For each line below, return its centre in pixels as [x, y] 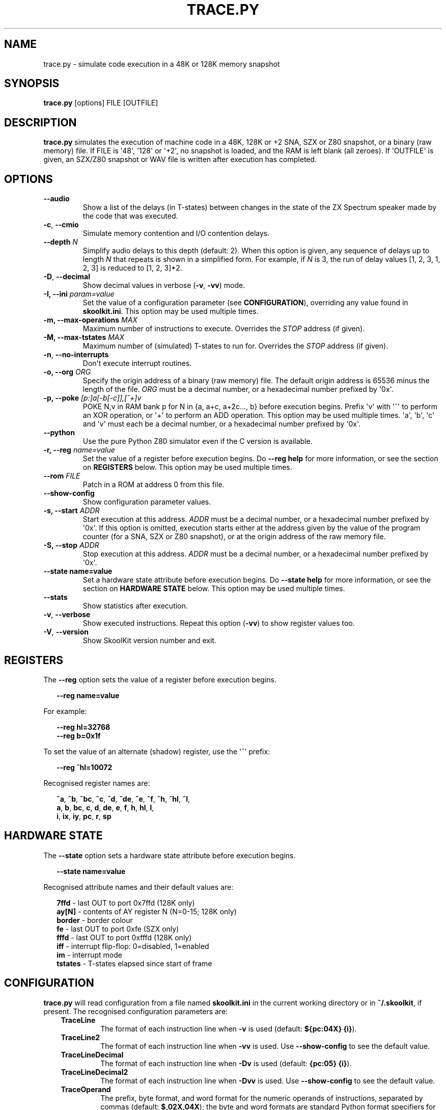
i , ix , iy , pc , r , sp [84, 816]
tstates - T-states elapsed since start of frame [134, 963]
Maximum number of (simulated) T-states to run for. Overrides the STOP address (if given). [235, 346]
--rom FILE [62, 476]
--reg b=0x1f [79, 735]
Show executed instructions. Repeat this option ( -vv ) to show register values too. [219, 623]
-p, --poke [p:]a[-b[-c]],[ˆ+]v [92, 398]
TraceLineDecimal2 [94, 1072]
